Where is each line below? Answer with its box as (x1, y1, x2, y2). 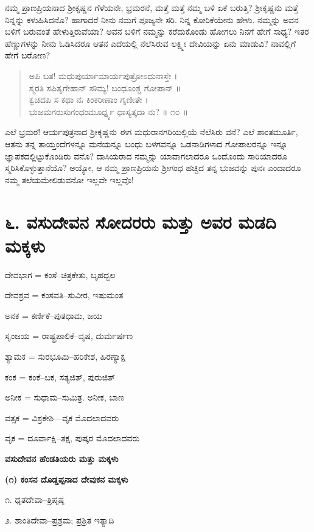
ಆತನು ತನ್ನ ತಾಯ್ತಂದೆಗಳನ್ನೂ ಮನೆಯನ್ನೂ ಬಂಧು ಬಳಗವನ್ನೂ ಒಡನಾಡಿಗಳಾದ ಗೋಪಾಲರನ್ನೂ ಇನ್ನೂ (5, 137, 288, 150)
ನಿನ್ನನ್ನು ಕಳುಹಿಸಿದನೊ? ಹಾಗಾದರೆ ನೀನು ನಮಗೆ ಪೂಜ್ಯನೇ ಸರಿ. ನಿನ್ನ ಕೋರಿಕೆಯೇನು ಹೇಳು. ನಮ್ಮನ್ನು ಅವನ (5, 13, 299, 26)
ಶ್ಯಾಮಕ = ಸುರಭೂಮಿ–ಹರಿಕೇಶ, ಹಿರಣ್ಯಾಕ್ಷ (5, 350, 125, 362)
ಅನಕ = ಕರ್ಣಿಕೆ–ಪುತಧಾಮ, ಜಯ (5, 309, 102, 321)
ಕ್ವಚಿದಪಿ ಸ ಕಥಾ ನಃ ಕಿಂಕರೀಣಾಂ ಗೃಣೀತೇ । (29, 93, 148, 106)
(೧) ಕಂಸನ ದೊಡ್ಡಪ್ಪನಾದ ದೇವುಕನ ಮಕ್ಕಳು (5, 472, 128, 485)
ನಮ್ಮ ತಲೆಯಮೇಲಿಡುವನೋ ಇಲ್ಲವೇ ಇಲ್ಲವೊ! (5, 173, 134, 186)
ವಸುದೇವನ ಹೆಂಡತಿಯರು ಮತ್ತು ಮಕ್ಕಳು (5, 452, 119, 464)
